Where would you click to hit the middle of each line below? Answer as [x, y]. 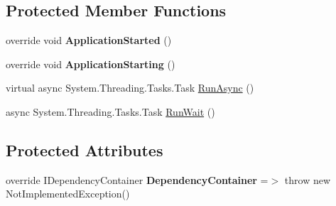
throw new [308, 179]
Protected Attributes [85, 150]
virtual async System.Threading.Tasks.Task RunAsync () [130, 88]
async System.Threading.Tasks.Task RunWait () [110, 111]
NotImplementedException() [68, 194]
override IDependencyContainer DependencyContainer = [137, 179]
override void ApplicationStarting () [91, 64]
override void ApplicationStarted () [89, 40]
